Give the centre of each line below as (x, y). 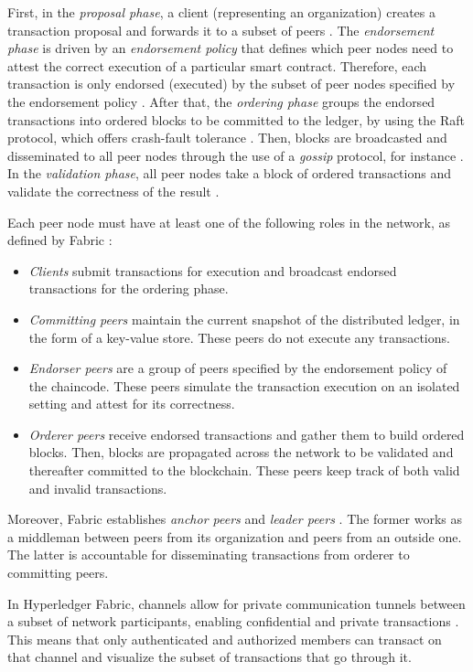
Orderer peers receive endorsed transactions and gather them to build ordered (247, 434)
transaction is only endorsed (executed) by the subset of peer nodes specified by (231, 84)
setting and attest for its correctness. (132, 404)
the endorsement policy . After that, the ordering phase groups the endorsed (221, 101)
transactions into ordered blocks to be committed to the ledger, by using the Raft (236, 119)
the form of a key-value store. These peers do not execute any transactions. (239, 337)
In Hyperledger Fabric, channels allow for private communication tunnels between (236, 603)
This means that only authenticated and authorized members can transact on (225, 639)
